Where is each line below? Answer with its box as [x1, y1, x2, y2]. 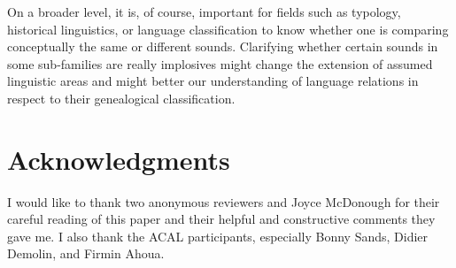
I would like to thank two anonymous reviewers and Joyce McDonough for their [7, 192, 440, 211]
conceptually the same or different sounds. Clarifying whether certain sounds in [7, 37, 438, 56]
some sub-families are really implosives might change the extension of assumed [7, 54, 433, 73]
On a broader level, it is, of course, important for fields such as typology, [7, 3, 401, 20]
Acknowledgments [7, 141, 230, 177]
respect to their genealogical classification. [7, 88, 236, 107]
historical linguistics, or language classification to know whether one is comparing [7, 19, 449, 38]
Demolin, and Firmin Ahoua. [7, 244, 165, 263]
